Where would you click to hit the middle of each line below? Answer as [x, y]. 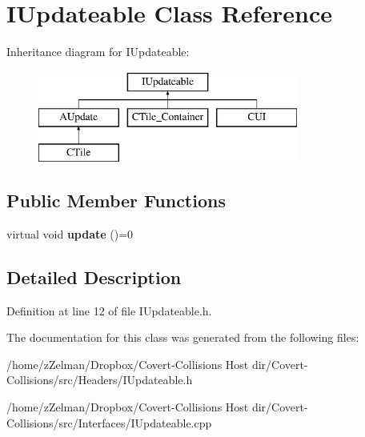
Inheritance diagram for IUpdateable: [98, 52]
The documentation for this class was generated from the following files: [183, 337]
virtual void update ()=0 [70, 233]
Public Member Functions [116, 200]
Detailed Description [94, 277]
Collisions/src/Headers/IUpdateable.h [100, 380]
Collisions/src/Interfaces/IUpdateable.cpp [109, 422]
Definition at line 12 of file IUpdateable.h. [109, 310]
